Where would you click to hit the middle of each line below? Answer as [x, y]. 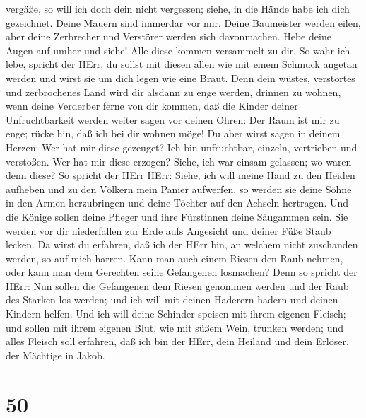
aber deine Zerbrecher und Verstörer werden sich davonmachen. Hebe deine [169, 36]
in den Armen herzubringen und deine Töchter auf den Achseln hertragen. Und [177, 203]
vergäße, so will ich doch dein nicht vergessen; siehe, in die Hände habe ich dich [178, 8]
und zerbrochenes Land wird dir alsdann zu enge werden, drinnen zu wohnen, [173, 92]
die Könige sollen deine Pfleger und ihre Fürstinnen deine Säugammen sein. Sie [177, 216]
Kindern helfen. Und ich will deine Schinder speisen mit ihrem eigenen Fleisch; [176, 314]
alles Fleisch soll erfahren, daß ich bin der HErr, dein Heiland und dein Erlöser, [177, 341]
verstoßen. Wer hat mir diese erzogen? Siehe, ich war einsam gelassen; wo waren [179, 161]
